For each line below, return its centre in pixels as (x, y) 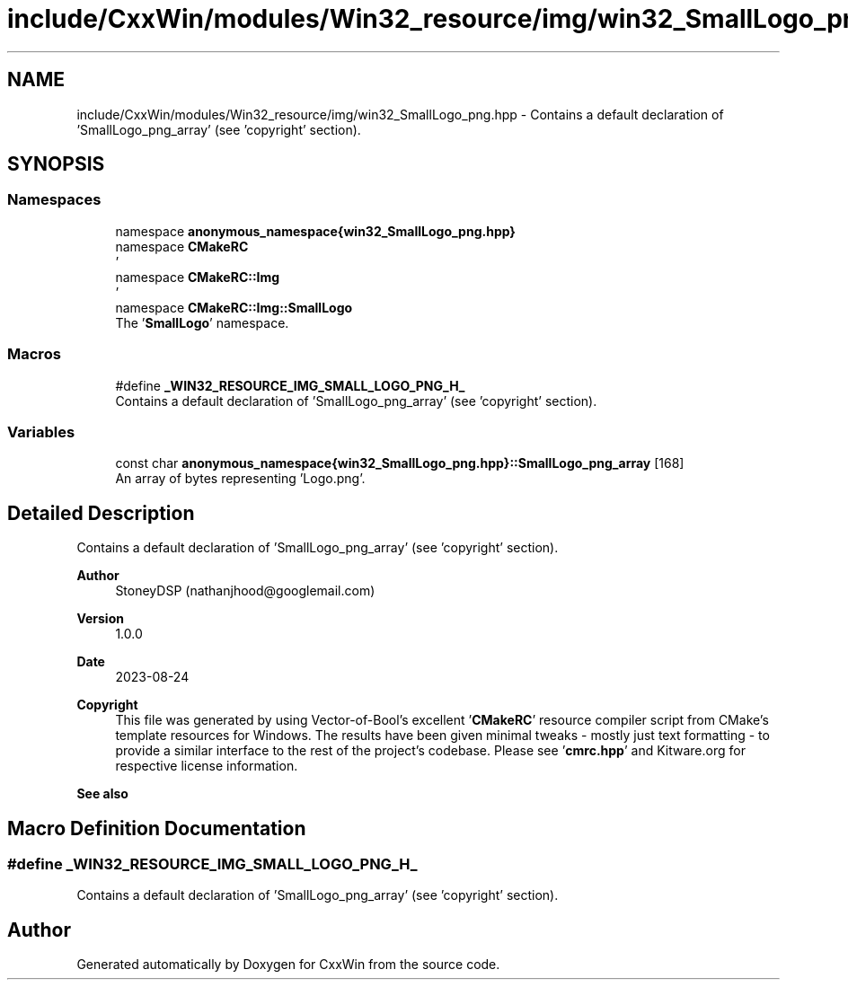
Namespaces (54, 200)
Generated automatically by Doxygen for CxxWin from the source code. (288, 965)
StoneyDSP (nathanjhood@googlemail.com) (245, 591)
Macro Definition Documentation (157, 828)
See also (102, 794)
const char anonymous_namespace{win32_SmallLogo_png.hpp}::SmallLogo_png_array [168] (400, 463)
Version (100, 619)
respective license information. (207, 766)
